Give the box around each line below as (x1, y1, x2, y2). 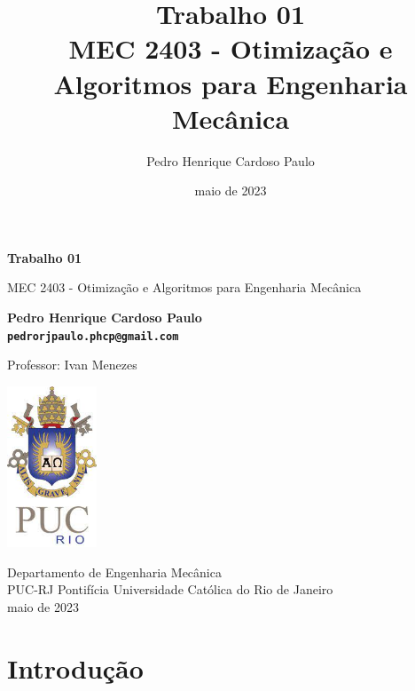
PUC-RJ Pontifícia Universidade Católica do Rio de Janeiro (7, 580, 333, 599)
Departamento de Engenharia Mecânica (7, 562, 222, 581)
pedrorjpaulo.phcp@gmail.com (7, 330, 179, 343)
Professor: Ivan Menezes (7, 355, 137, 374)
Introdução (7, 649, 144, 686)
